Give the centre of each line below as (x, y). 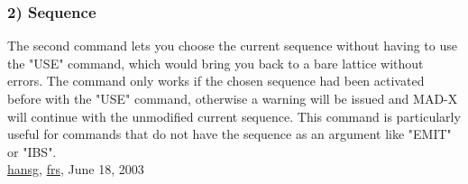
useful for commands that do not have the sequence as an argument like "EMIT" (229, 134)
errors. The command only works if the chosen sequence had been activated (216, 81)
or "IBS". (32, 151)
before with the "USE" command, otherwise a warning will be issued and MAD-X (233, 98)
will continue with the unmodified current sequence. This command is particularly (234, 116)
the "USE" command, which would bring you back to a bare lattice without (216, 63)
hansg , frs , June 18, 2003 (76, 169)
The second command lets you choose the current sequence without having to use (232, 46)
